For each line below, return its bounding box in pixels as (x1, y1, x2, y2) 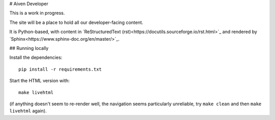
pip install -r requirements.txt (18, 66, 102, 72)
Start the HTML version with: (9, 78, 70, 84)
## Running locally (9, 45, 49, 51)
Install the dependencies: (9, 54, 63, 61)
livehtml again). (9, 108, 47, 114)
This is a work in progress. (9, 10, 65, 16)
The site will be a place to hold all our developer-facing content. (9, 19, 144, 25)
